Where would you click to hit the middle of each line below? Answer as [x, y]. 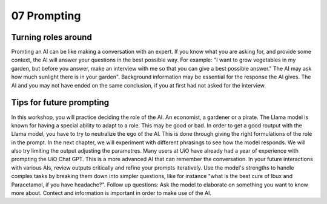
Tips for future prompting [60, 103]
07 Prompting [46, 16]
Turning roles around [51, 37]
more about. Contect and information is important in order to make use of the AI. [111, 193]
